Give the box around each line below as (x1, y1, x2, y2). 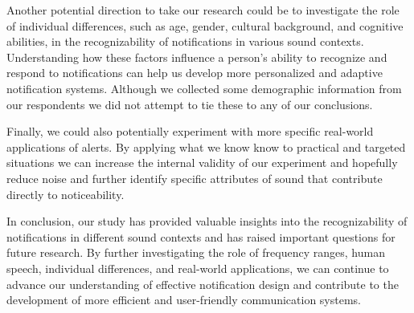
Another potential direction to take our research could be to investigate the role (6, 2, 400, 18)
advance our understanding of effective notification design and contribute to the (6, 275, 399, 292)
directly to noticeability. (6, 185, 125, 202)
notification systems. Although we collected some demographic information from (6, 79, 402, 96)
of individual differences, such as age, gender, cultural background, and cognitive (6, 17, 404, 34)
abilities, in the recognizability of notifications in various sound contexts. (6, 33, 364, 50)
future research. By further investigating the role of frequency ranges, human (6, 244, 385, 261)
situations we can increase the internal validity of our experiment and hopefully (6, 154, 398, 171)
